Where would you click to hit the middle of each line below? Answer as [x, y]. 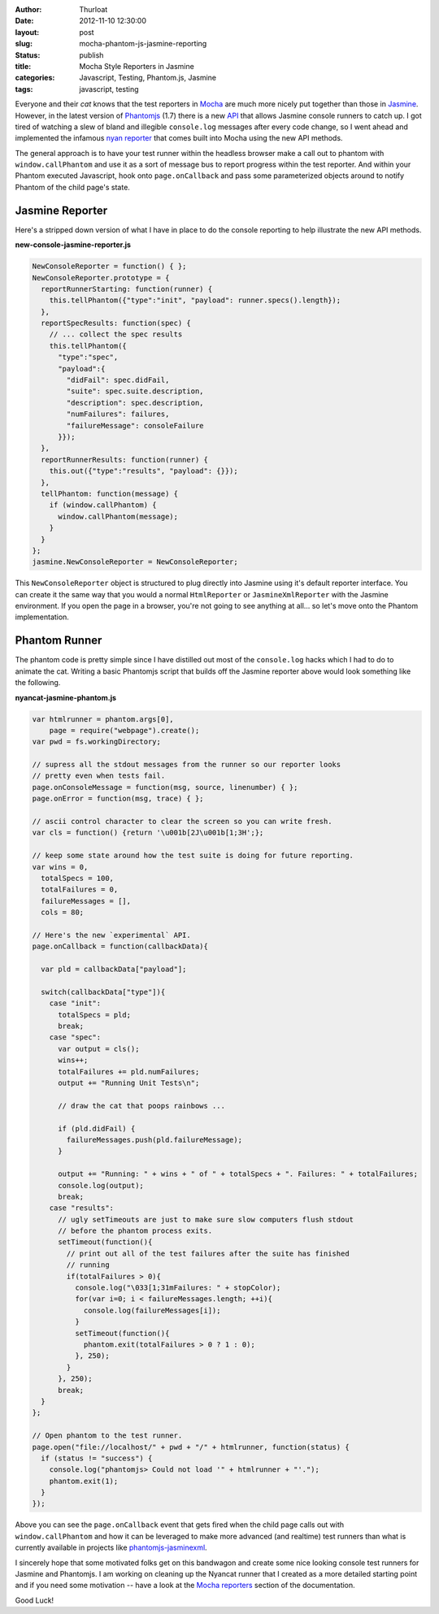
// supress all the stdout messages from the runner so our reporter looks [187, 765]
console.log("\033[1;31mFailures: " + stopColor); [178, 1288]
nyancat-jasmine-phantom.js [66, 697]
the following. [38, 683]
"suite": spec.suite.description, [135, 391]
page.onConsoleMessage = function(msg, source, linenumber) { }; [165, 787]
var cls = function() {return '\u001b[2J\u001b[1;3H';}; [148, 833]
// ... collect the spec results [116, 334]
